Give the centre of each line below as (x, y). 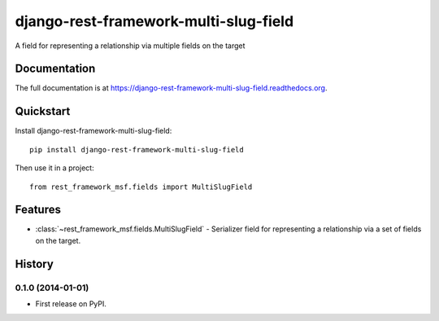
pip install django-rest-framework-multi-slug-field (137, 150)
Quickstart (43, 111)
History (35, 264)
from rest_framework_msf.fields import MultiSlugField (141, 187)
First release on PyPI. (71, 303)
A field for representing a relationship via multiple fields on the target (130, 46)
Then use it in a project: (54, 168)
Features (38, 210)
